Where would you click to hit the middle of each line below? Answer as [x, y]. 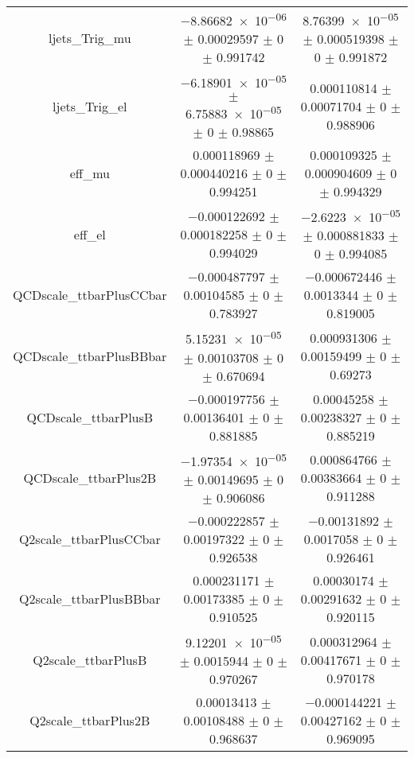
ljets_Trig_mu [90, 37]
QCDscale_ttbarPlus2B [90, 478]
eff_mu [90, 173]
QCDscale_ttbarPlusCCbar [90, 295]
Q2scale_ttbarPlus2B [90, 721]
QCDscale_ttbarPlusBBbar [90, 356]
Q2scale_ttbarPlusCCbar [90, 538]
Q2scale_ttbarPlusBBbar [90, 598]
